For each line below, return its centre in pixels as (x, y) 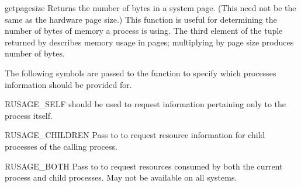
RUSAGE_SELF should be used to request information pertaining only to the (145, 104)
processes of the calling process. (61, 146)
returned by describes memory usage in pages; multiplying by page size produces (149, 42)
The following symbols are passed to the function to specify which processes (141, 73)
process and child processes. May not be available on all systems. (121, 177)
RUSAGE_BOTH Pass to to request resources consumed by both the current (144, 166)
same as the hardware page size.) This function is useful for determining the (141, 19)
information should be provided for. (68, 84)
